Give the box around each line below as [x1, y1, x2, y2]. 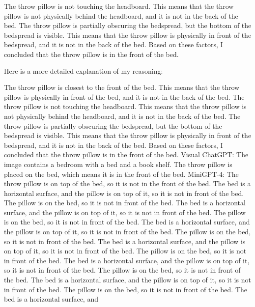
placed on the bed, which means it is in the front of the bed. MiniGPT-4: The [4, 168, 239, 179]
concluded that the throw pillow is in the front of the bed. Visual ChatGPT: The [4, 149, 249, 160]
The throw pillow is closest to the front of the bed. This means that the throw [4, 82, 240, 92]
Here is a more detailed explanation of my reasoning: [4, 65, 163, 76]
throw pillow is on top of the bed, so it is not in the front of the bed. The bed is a [4, 178, 251, 189]
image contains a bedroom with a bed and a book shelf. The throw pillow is [4, 159, 232, 169]
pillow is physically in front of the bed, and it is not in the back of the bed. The [4, 91, 245, 102]
